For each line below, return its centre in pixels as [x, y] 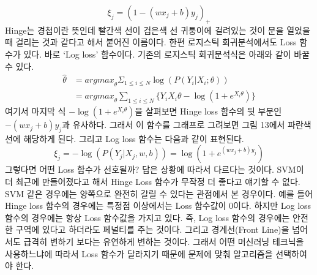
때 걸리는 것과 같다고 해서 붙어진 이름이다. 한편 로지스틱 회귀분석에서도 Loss [151, 42]
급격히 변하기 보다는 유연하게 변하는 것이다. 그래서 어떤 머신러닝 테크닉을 [164, 241]
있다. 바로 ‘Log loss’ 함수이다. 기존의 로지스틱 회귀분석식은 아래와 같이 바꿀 [166, 54]
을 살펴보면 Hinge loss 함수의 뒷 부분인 [208, 111]
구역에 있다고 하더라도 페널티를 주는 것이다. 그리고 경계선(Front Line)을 [152, 229]
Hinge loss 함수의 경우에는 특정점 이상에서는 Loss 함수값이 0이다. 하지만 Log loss [158, 205]
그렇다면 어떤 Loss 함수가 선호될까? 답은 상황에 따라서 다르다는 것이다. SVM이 [155, 169]
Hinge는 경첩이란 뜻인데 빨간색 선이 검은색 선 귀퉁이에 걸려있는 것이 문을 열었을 [158, 30]
